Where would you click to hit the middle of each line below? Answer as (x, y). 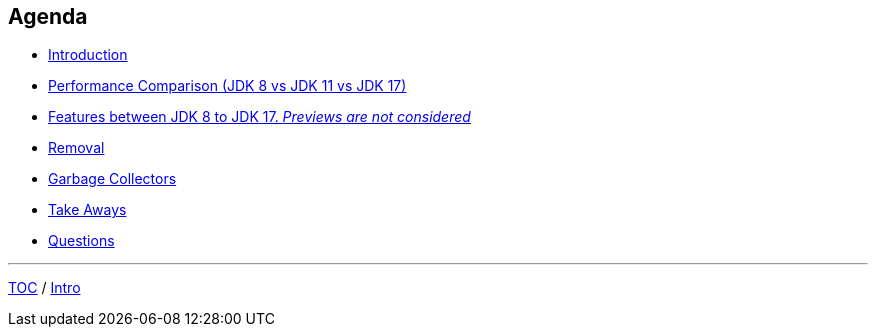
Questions (81, 241)
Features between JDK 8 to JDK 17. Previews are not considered (259, 117)
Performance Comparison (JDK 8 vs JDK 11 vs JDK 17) (227, 86)
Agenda (48, 16)
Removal (76, 148)
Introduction (88, 55)
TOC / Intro (44, 288)
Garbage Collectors (112, 179)
